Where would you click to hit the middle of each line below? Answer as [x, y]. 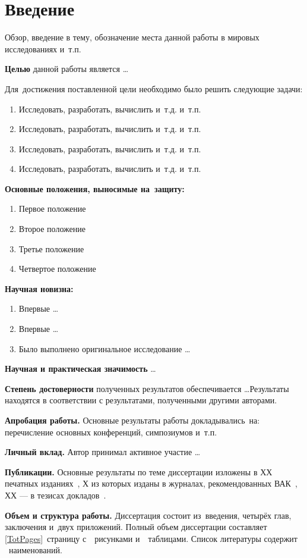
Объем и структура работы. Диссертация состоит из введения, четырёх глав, [148, 515]
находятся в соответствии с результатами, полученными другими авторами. [141, 400]
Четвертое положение [57, 269]
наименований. [35, 550]
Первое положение [52, 209]
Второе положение [52, 229]
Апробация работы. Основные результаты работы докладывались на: [132, 420]
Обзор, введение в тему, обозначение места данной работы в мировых [132, 37]
